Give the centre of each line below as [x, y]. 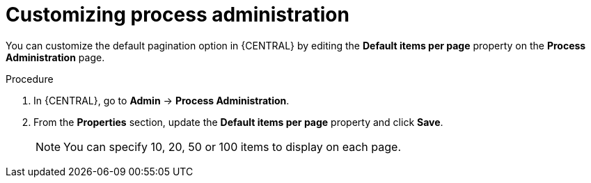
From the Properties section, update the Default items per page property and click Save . [238, 122]
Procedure [30, 79]
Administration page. [55, 57]
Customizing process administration [178, 15]
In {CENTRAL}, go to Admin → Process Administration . [161, 100]
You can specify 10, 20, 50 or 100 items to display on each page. [232, 146]
